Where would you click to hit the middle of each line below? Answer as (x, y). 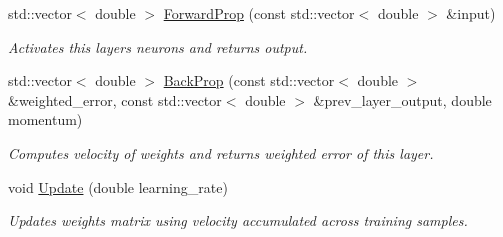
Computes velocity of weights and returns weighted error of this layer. (221, 152)
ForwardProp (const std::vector (259, 13)
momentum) (45, 119)
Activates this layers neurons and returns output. (158, 46)
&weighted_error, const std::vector (115, 99)
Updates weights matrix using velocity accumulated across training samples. (238, 220)
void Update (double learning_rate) (118, 186)
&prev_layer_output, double (402, 99)
